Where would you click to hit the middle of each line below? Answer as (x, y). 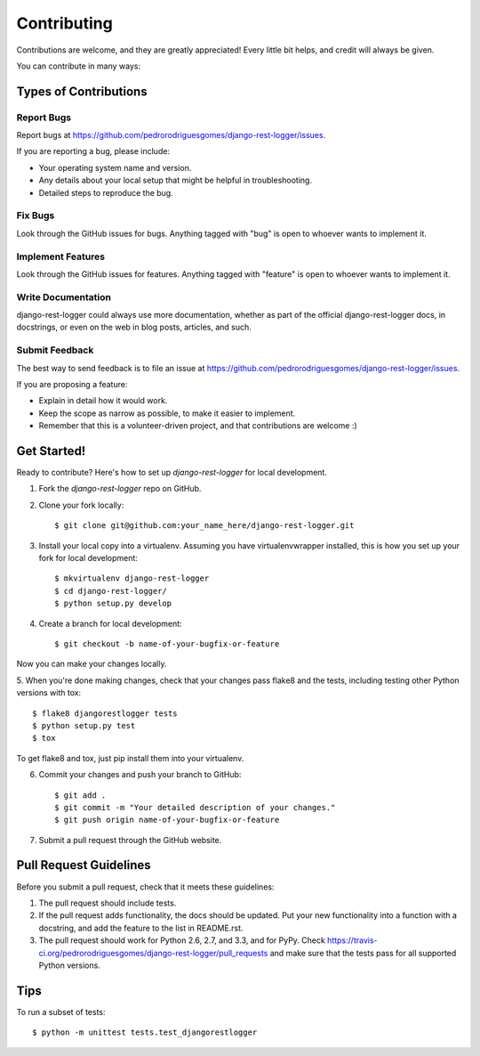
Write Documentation (64, 296)
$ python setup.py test (84, 725)
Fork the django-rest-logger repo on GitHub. (120, 489)
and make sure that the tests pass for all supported (363, 953)
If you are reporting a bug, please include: (93, 151)
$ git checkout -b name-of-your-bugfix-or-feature (167, 644)
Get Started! (51, 451)
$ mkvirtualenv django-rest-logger (132, 578)
